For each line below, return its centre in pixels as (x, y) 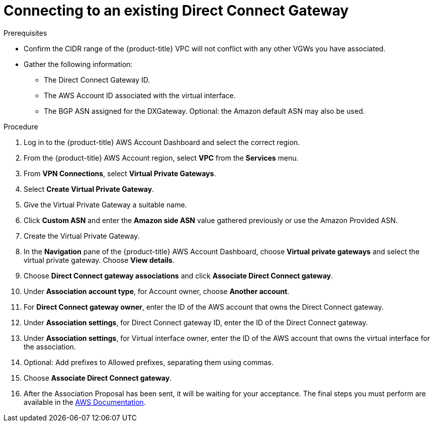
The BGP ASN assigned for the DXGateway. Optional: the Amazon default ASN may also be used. (204, 111)
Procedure (21, 126)
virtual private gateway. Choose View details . (99, 260)
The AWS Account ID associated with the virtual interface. (140, 95)
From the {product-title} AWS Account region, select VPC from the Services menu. (161, 158)
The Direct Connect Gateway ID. (97, 80)
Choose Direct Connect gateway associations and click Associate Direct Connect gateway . (179, 275)
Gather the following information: (78, 64)
